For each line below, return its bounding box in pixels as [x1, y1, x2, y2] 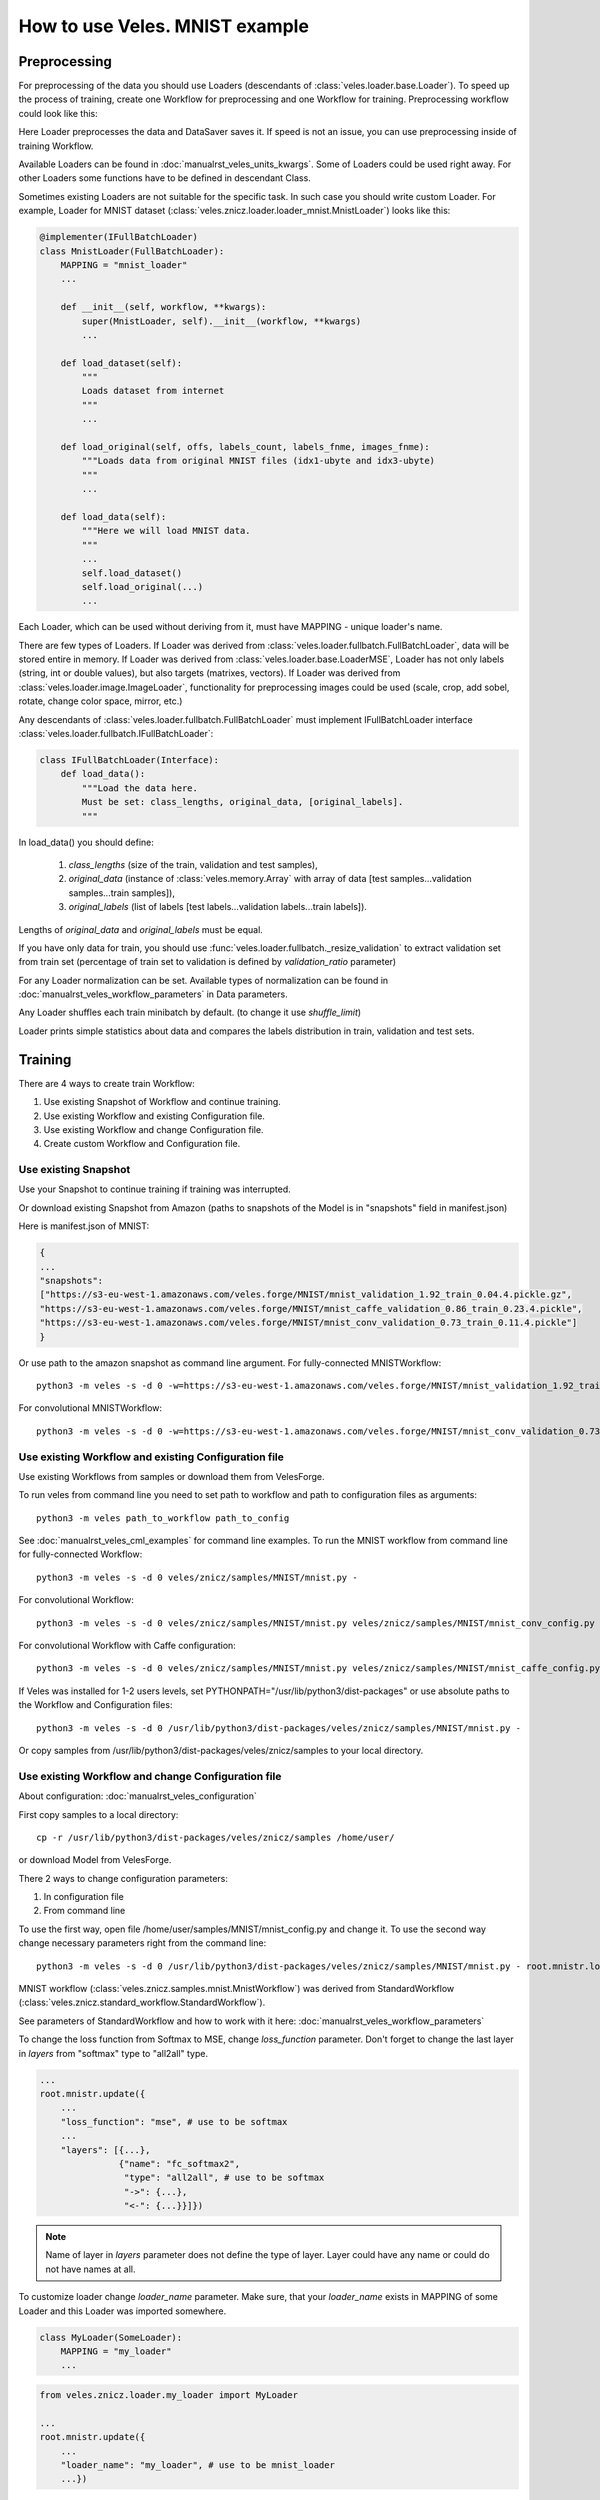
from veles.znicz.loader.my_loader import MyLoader [39, 2389, 299, 2400]
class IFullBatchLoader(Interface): [39, 755, 220, 766]
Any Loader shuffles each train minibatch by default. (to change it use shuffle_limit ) [18, 1006, 362, 1019]
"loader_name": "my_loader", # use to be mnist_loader [60, 2459, 335, 2470]
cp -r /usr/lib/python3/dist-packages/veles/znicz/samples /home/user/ [36, 1831, 395, 1843]
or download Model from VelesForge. [18, 1854, 172, 1866]
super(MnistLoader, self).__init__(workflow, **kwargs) [81, 315, 362, 327]
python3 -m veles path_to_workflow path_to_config [36, 1512, 290, 1524]
